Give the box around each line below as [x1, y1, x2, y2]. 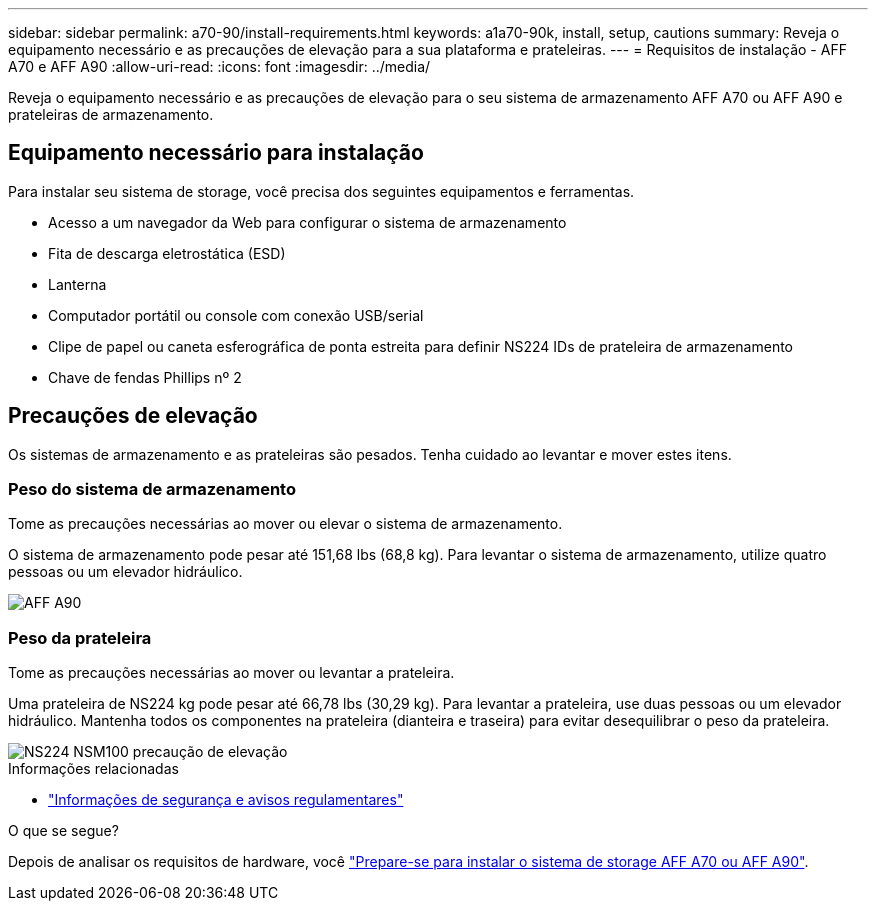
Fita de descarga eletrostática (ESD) [48, 244, 286, 262]
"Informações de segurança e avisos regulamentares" [48, 791, 404, 809]
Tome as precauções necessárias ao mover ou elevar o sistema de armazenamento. [8, 515, 563, 533]
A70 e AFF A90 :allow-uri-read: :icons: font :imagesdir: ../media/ [8, 58, 431, 75]
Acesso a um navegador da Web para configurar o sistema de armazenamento [48, 213, 567, 231]
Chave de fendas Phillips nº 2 [48, 368, 242, 386]
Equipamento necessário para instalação [8, 140, 424, 166]
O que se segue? [8, 822, 119, 840]
